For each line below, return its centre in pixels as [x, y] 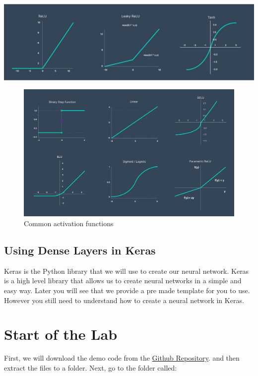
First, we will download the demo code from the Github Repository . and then [122, 358]
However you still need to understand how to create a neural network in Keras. [124, 300]
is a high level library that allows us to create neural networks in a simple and [123, 281]
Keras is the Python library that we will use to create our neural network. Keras [127, 271]
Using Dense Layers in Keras [80, 250]
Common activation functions [69, 223]
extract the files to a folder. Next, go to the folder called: [91, 367]
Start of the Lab [61, 334]
